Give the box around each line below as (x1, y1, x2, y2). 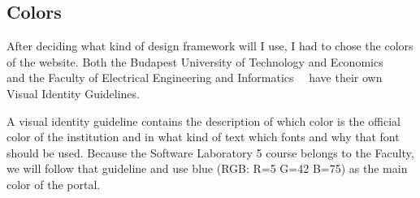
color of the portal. (6, 175, 101, 192)
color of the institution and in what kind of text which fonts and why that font (6, 128, 400, 145)
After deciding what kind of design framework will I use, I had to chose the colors (6, 37, 414, 54)
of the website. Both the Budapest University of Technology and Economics (6, 53, 383, 70)
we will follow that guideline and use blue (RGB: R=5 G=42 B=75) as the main (6, 160, 408, 177)
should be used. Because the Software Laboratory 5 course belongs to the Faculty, (6, 144, 414, 161)
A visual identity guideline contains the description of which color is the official (6, 112, 401, 129)
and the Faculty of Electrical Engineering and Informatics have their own (6, 69, 383, 86)
